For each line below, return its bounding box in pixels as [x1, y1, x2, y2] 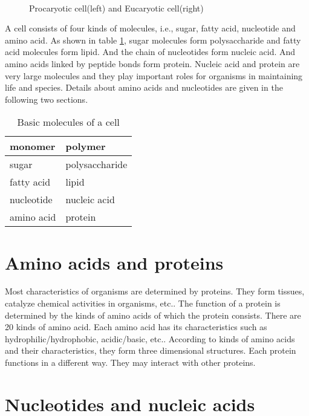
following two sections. [5, 93, 88, 105]
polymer [65, 139, 106, 154]
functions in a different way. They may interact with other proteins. [5, 356, 256, 369]
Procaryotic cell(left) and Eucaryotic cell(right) [29, 1, 204, 14]
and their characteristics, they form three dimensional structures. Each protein [5, 344, 296, 357]
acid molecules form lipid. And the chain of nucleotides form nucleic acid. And [5, 45, 296, 58]
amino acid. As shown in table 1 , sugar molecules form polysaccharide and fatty [5, 33, 301, 46]
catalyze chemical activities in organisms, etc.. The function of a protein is [5, 297, 281, 310]
